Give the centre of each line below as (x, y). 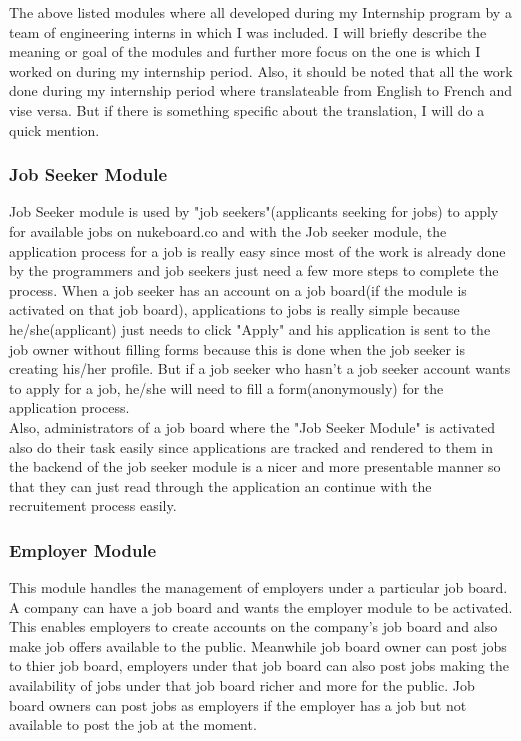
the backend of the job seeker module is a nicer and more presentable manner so (255, 466)
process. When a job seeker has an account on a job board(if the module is (238, 289)
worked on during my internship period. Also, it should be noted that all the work (261, 70)
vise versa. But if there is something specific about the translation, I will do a (247, 109)
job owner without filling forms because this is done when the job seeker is (237, 348)
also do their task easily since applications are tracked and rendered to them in (251, 446)
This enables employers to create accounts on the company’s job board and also (253, 626)
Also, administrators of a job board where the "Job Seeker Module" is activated (252, 426)
